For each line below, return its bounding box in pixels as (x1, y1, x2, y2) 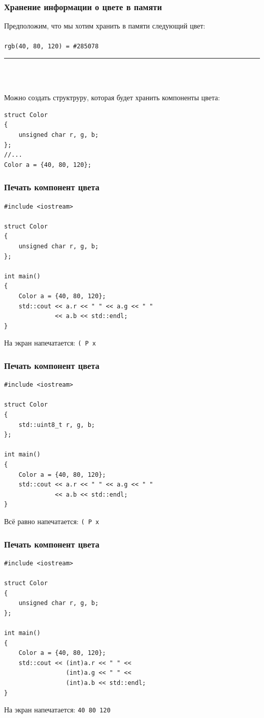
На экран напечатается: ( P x (4, 337, 96, 348)
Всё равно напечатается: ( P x (4, 515, 100, 526)
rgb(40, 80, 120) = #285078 (4, 43, 99, 50)
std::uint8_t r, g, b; (18, 421, 95, 428)
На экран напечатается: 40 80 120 (4, 704, 111, 715)
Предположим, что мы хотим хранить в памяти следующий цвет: (4, 20, 206, 31)
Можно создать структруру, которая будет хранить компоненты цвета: (4, 92, 220, 103)
